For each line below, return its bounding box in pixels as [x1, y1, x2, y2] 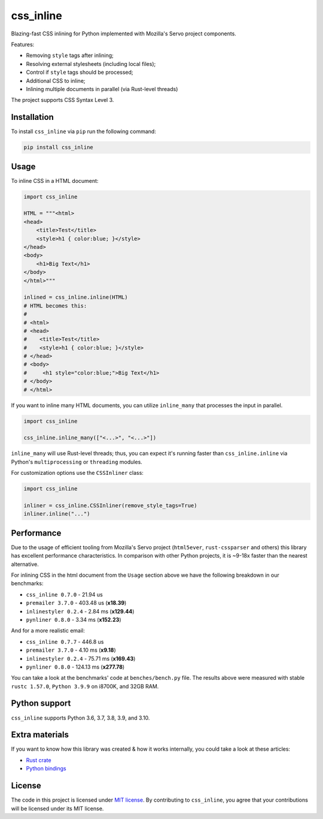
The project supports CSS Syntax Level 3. [11, 97, 114, 104]
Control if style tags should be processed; [26, 69, 134, 76]
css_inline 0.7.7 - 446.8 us [26, 638, 104, 645]
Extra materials [11, 730, 69, 740]
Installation [11, 112, 54, 122]
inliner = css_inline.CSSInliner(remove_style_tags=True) [23, 502, 197, 509]
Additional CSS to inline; [26, 77, 86, 84]
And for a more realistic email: [11, 627, 85, 634]
